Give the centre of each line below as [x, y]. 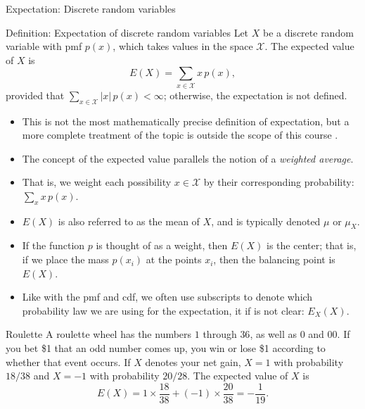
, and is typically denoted [266, 221]
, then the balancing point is [274, 259]
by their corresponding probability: [279, 182]
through [220, 334]
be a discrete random [308, 32]
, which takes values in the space [183, 46]
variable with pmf [44, 46]
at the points [174, 259]
